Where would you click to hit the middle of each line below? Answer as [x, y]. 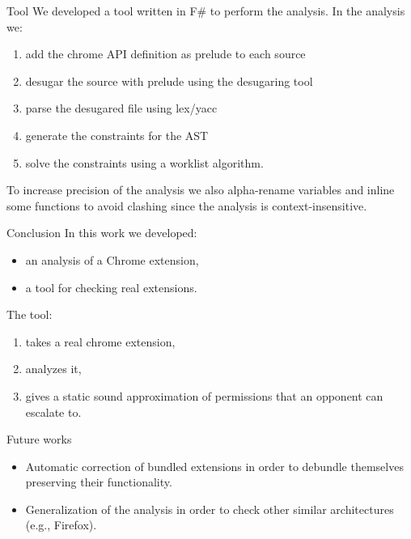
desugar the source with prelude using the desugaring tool [169, 81]
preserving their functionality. [99, 482]
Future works [39, 439]
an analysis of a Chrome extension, [112, 259]
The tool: [30, 314]
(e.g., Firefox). [61, 525]
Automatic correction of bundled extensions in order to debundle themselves [214, 466]
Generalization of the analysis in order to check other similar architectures [210, 509]
